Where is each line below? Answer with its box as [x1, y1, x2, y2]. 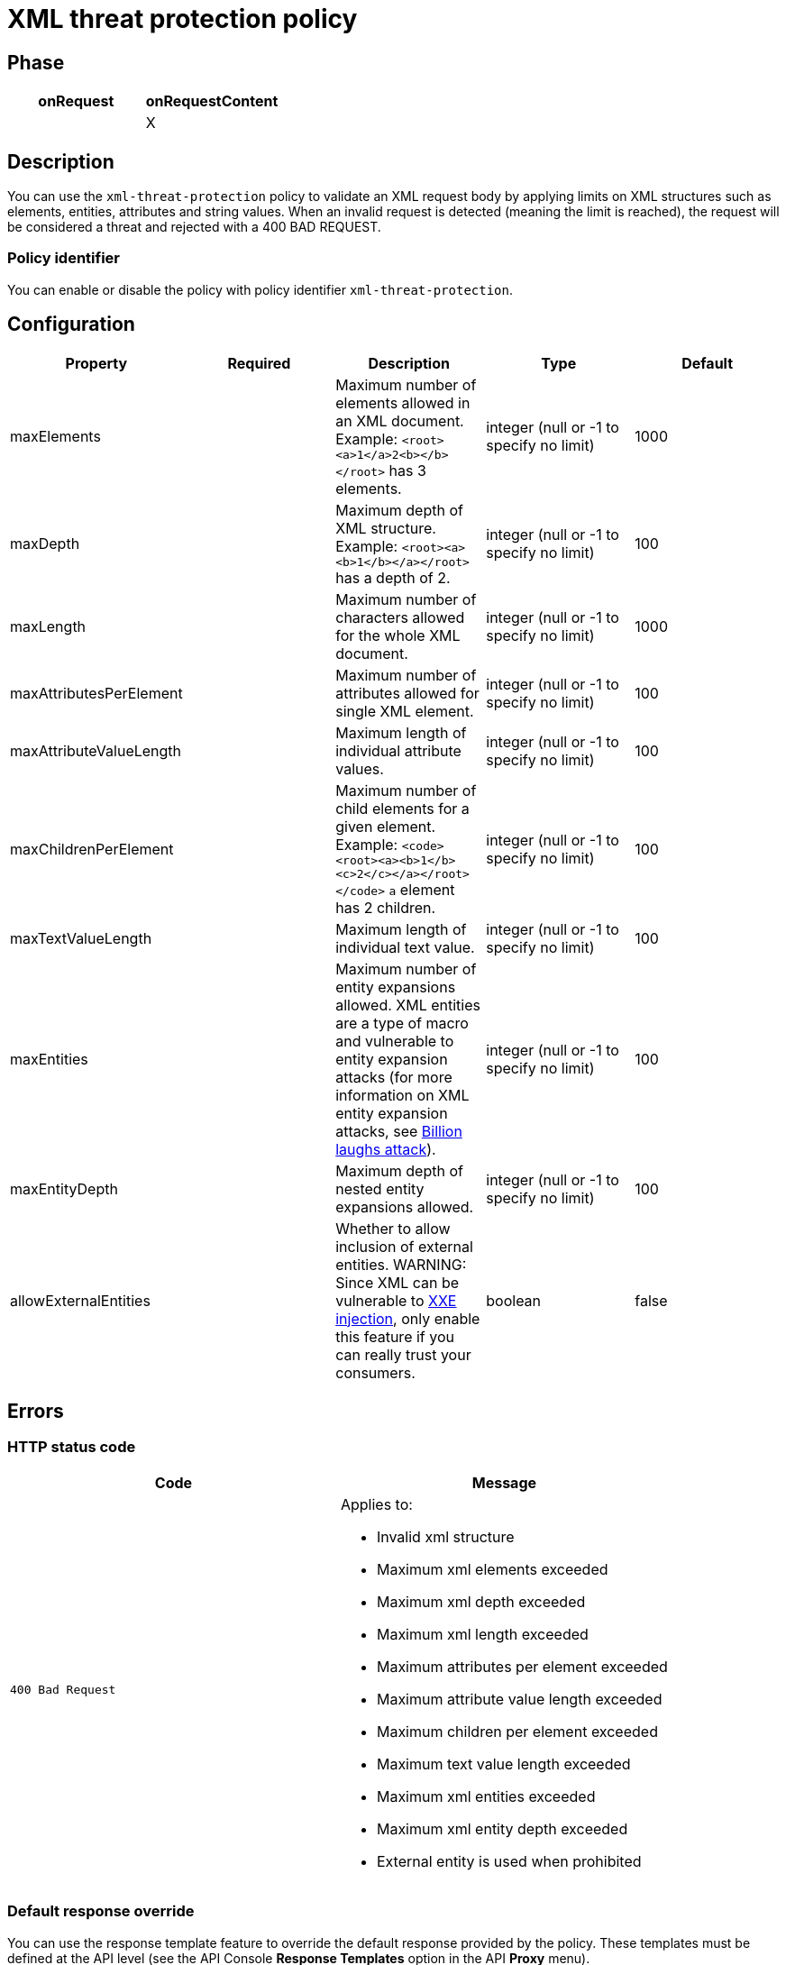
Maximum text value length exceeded [376, 1754, 631, 1773]
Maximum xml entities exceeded [376, 1787, 596, 1805]
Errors [7, 1400, 64, 1423]
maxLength [10, 617, 87, 635]
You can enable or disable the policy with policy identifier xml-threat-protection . [7, 281, 514, 297]
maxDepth [10, 535, 80, 553]
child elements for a [335, 799, 470, 818]
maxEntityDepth [10, 1179, 118, 1198]
